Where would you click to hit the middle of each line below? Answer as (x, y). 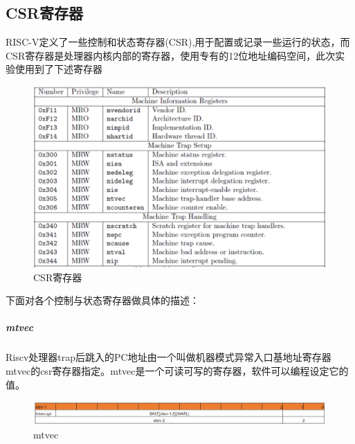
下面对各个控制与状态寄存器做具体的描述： (102, 300)
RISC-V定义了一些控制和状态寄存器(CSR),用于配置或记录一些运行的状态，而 (178, 42)
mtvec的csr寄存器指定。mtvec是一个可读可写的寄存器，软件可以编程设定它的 (177, 371)
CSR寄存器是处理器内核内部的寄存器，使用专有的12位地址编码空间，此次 (171, 55)
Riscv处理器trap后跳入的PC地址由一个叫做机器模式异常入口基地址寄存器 (169, 357)
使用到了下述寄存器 (58, 69)
